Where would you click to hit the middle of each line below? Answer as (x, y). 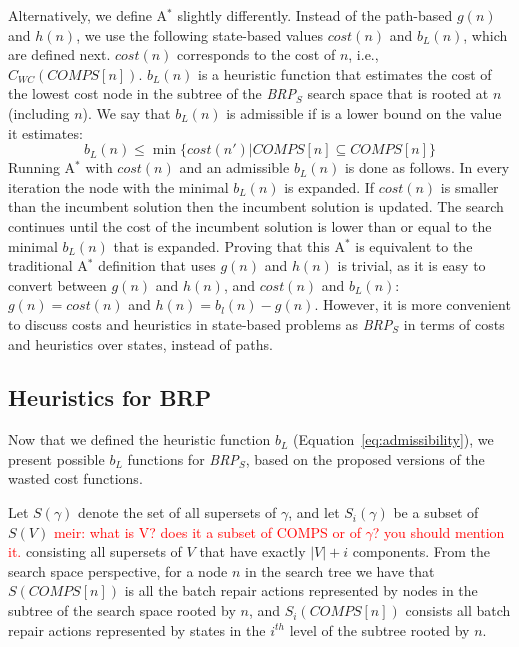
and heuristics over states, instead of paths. (140, 343)
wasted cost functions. (75, 478)
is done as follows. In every (427, 167)
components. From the (421, 551)
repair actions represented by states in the (137, 629)
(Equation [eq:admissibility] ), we (393, 439)
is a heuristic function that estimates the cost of (345, 73)
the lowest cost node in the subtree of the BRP (152, 93)
